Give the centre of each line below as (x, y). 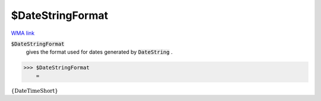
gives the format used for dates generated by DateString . (99, 52)
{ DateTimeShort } (35, 91)
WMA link (23, 33)
